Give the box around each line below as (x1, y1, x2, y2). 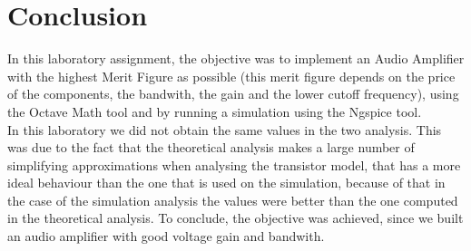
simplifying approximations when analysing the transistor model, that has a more (7, 155, 461, 174)
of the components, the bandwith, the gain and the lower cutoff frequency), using (7, 84, 459, 103)
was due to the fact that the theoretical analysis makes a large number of (7, 138, 415, 157)
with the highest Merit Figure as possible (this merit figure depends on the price (7, 66, 456, 85)
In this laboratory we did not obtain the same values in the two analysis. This (7, 120, 442, 139)
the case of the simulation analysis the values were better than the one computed (7, 190, 458, 209)
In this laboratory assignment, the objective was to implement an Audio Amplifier (7, 49, 465, 68)
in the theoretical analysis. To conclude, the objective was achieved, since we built (7, 208, 464, 227)
